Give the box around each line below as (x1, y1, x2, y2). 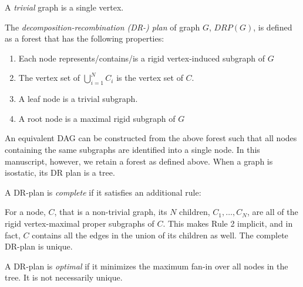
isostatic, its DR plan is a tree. (5, 166, 115, 179)
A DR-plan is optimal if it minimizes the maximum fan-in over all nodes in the (5, 259, 288, 272)
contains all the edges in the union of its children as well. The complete (32, 228, 288, 241)
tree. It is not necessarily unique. (5, 271, 123, 283)
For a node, (5, 206, 46, 218)
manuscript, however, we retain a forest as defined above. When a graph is (5, 155, 273, 167)
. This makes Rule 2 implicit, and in (163, 217, 293, 229)
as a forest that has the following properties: (5, 32, 164, 45)
